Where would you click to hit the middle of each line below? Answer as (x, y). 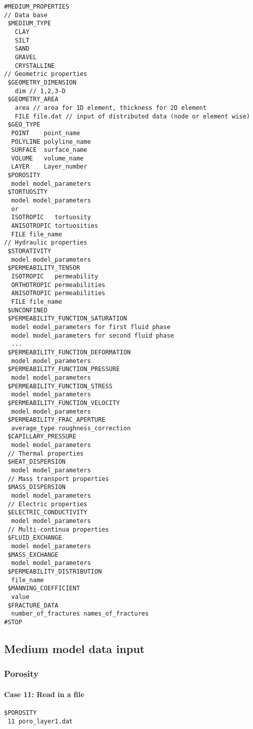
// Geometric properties (46, 74)
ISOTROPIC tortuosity (51, 217)
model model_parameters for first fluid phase (91, 327)
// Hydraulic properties (46, 243)
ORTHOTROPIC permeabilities (58, 285)
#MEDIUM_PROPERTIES (37, 7)
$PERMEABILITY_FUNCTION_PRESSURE (64, 369)
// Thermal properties (46, 453)
